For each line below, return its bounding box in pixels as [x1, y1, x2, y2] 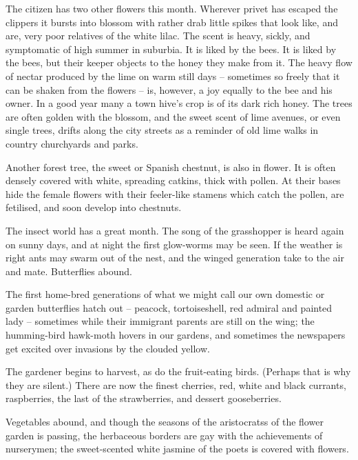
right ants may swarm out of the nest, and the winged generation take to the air [6, 250, 344, 265]
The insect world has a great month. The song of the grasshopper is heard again [6, 223, 344, 237]
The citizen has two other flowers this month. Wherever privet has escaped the [6, 1, 338, 15]
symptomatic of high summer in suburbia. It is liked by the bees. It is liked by [6, 41, 337, 56]
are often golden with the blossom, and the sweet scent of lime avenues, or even [6, 109, 341, 123]
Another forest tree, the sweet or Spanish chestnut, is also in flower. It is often [6, 159, 336, 174]
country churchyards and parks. [6, 136, 138, 150]
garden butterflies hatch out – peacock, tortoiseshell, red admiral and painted [6, 300, 333, 314]
